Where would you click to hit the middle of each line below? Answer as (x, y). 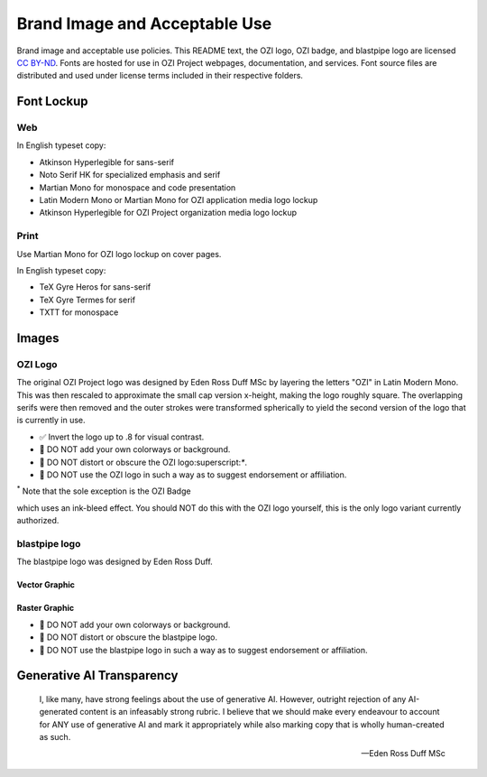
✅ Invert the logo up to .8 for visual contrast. (122, 437)
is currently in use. (51, 421)
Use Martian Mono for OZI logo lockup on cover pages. (119, 254)
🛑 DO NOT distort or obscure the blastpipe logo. (129, 637)
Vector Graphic (46, 585)
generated (59, 712)
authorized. (38, 521)
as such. (55, 737)
